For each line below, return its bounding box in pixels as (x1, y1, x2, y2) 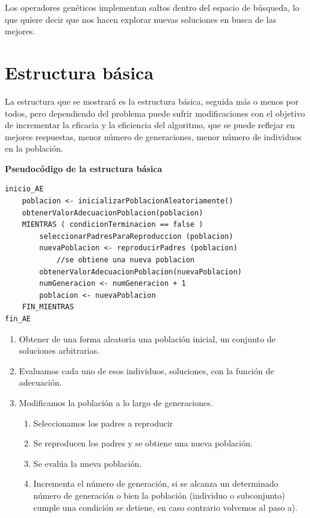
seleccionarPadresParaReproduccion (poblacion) (39, 232, 234, 241)
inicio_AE (5, 185, 44, 194)
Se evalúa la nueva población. (33, 457, 142, 469)
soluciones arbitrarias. (19, 344, 100, 357)
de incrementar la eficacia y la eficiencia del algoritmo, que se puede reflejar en (5, 119, 295, 131)
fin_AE (5, 315, 31, 323)
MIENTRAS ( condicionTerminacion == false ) (22, 220, 203, 229)
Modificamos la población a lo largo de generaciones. (19, 396, 213, 409)
